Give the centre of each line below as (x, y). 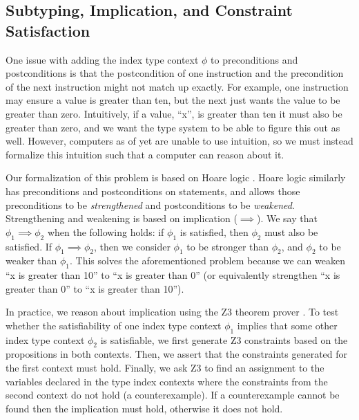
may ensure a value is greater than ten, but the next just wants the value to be (173, 100)
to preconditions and (254, 59)
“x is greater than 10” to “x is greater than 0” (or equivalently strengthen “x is (173, 275)
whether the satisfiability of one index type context (114, 325)
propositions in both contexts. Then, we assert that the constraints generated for (177, 354)
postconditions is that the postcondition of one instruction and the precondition (175, 73)
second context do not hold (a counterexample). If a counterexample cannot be (173, 395)
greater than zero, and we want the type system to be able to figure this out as (173, 127)
